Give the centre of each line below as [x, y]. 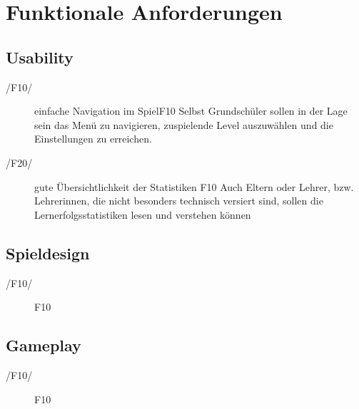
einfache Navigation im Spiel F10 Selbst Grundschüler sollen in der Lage [191, 111]
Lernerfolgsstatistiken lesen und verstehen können [143, 214]
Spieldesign [48, 253]
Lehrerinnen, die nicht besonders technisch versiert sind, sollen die [179, 201]
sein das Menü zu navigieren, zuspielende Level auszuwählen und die [184, 124]
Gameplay [44, 345]
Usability [40, 57]
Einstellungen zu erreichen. [93, 139]
